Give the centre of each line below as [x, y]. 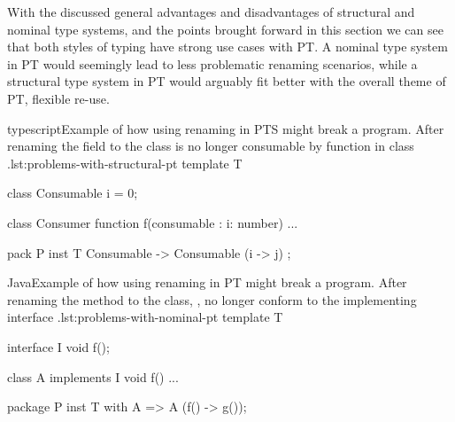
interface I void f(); [58, 346]
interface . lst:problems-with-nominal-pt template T [145, 317]
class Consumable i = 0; [73, 193]
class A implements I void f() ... [93, 376]
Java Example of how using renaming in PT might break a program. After [207, 282]
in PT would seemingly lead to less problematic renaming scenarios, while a [212, 63]
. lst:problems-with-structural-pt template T [125, 163]
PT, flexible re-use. [58, 98]
